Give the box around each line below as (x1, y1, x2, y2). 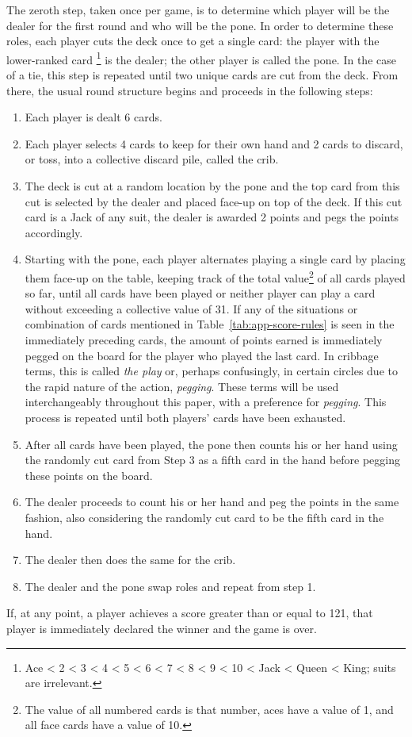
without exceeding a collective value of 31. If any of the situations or (25, 300, 358, 317)
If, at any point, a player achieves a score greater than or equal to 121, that (6, 605, 373, 621)
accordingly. (25, 224, 83, 240)
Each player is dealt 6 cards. (25, 109, 162, 125)
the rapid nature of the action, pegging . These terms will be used (25, 378, 339, 394)
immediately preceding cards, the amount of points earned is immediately (25, 332, 383, 347)
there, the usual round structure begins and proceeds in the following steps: (6, 82, 373, 98)
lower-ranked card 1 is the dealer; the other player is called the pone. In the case (6, 48, 396, 67)
